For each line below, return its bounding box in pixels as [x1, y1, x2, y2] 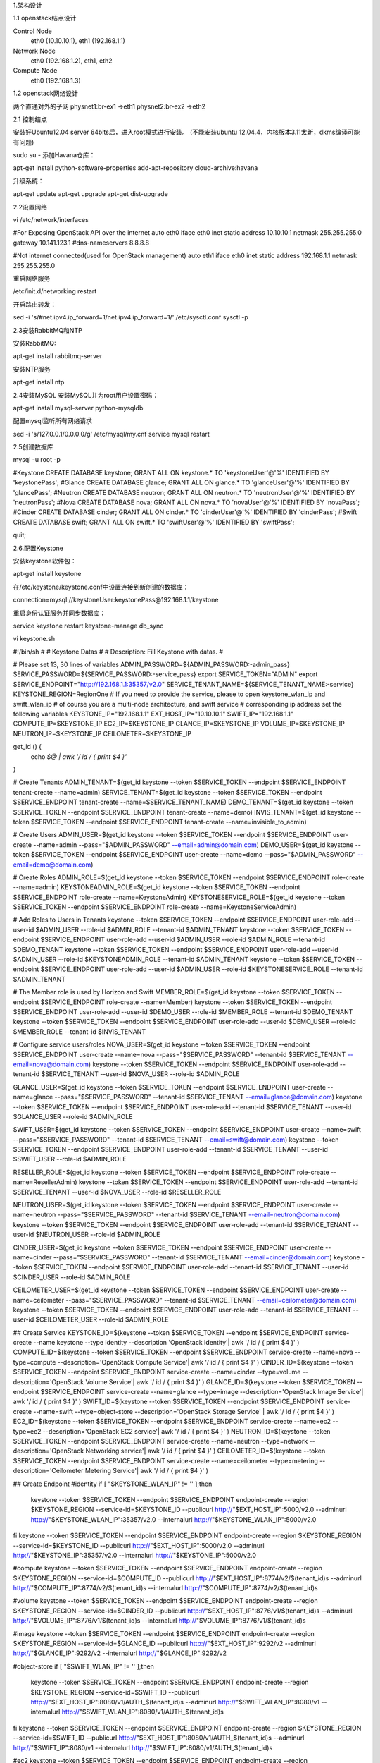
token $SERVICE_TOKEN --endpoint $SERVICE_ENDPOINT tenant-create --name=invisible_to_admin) [13, 817, 308, 826]
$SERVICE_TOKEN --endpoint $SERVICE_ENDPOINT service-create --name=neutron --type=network [13, 1437, 308, 1445]
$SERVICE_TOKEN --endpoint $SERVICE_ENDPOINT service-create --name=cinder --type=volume [13, 1368, 301, 1377]
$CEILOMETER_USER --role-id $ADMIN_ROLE [35, 1315, 169, 1324]
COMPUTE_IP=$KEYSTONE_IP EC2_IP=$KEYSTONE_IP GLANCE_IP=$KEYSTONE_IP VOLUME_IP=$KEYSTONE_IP [13, 719, 345, 728]
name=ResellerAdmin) [13, 1178, 77, 1186]
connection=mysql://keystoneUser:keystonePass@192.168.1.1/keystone [13, 596, 219, 604]
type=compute [13, 1358, 56, 1366]
